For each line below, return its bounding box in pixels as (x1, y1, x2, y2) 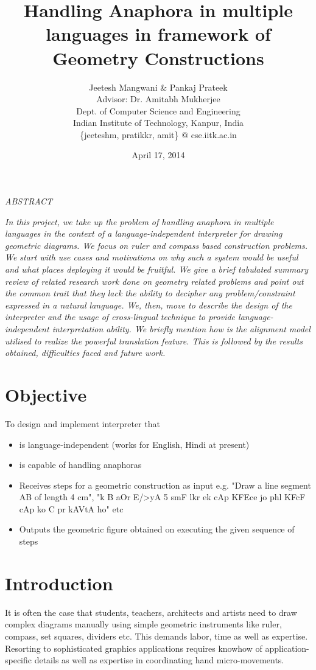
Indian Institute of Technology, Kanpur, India (72, 116, 244, 129)
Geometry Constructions (52, 45, 264, 70)
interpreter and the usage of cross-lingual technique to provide (5, 310, 236, 323)
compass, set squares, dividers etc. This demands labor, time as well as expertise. (5, 629, 308, 642)
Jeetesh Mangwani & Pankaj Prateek (89, 80, 228, 93)
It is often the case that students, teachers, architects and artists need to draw (5, 605, 297, 618)
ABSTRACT (5, 195, 53, 208)
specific (5, 654, 32, 666)
